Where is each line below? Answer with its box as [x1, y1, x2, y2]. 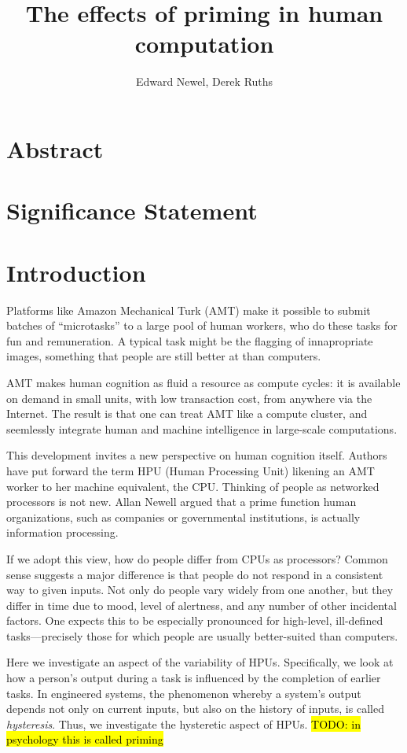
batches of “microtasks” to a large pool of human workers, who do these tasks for [6, 317, 398, 334]
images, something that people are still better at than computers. [6, 348, 321, 364]
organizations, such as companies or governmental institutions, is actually [6, 508, 361, 525]
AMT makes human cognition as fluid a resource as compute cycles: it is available [6, 374, 401, 390]
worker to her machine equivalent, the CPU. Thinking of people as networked [6, 478, 379, 494]
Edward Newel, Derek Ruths [135, 73, 273, 90]
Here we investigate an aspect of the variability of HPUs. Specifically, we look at [6, 654, 394, 670]
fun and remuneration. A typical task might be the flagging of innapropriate [6, 332, 373, 349]
